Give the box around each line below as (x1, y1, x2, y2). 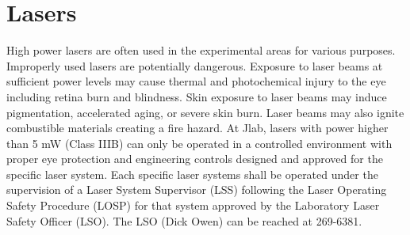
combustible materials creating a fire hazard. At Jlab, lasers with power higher (6, 119, 389, 136)
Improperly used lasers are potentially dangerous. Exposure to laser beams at (6, 57, 383, 74)
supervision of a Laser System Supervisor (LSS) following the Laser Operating (6, 181, 387, 198)
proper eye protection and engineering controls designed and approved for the (6, 150, 383, 167)
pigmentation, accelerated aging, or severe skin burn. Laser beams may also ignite (6, 104, 404, 120)
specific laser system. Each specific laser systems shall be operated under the (6, 165, 378, 182)
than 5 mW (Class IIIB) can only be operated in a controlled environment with (6, 135, 393, 151)
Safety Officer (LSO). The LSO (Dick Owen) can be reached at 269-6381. (6, 212, 362, 229)
